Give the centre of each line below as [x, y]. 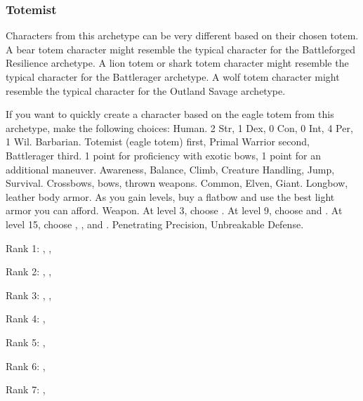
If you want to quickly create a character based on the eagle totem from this [170, 114]
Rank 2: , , [29, 271]
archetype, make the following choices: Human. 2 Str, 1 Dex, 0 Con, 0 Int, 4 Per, [179, 127]
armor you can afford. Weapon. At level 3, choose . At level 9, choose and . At [174, 210]
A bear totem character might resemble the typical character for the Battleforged [180, 49]
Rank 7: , [26, 389]
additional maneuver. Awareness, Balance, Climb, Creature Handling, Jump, [170, 169]
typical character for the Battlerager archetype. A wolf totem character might [173, 77]
